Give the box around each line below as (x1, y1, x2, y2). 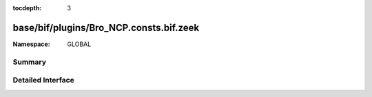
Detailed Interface (12, 76, 75, 85)
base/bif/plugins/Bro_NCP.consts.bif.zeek (12, 21, 200, 34)
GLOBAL (67, 40, 92, 48)
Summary (12, 57, 47, 67)
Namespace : (12, 40, 51, 48)
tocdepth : (12, 4, 42, 12)
